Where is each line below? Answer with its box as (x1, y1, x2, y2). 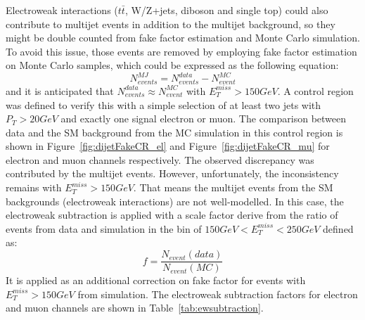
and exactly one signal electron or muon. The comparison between (60, 111, 347, 126)
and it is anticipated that (6, 83, 114, 98)
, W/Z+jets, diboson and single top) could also (124, 3, 328, 17)
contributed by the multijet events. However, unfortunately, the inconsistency (6, 166, 339, 181)
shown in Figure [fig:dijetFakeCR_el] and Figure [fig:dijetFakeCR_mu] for (6, 139, 330, 153)
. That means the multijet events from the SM (133, 180, 333, 195)
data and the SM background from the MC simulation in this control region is (6, 124, 343, 139)
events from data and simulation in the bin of (6, 221, 202, 236)
